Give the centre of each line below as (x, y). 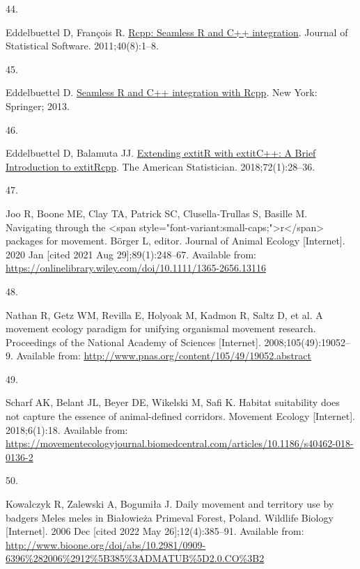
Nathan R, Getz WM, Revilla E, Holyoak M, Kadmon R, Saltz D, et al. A (164, 314)
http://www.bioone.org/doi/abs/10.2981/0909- (106, 544)
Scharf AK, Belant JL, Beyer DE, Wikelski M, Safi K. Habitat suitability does (173, 402)
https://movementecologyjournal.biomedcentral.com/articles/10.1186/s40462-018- (180, 443)
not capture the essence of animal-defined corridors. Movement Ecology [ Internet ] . (180, 416)
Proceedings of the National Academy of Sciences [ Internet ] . (133, 342)
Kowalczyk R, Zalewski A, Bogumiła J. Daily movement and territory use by (170, 504)
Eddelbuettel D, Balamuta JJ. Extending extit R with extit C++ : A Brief (161, 153)
